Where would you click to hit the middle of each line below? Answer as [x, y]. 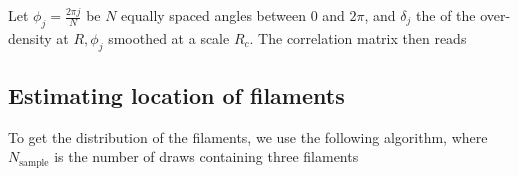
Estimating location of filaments [176, 94]
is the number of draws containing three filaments [206, 156]
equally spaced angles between [213, 15]
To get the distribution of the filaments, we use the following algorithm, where [248, 136]
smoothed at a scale [169, 37]
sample [34, 162]
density [30, 37]
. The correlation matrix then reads [358, 37]
